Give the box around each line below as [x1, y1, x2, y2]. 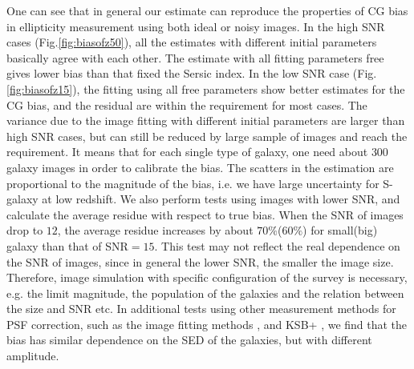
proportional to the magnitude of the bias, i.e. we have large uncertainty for [6, 174, 379, 191]
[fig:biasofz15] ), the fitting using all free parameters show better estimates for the [6, 80, 405, 97]
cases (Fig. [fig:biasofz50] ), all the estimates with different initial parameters [6, 34, 377, 50]
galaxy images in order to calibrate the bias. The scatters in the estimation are [6, 158, 394, 175]
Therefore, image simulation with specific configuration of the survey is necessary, [6, 269, 408, 286]
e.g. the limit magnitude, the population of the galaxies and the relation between [6, 284, 404, 301]
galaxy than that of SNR [6, 237, 128, 254]
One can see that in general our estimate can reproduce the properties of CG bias [6, 2, 408, 18]
